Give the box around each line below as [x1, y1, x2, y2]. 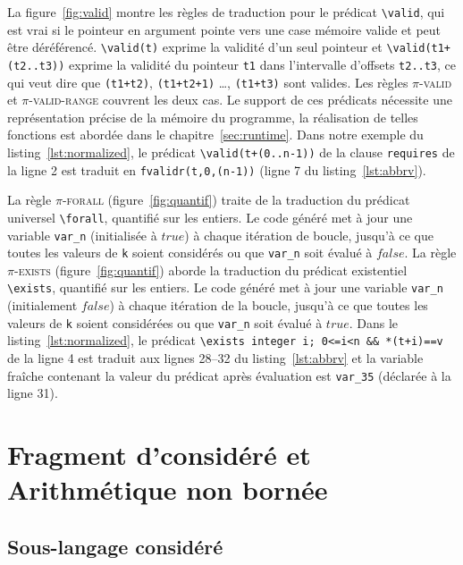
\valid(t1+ [386, 42, 451, 55]
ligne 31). [7, 384, 58, 402]
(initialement [7, 296, 78, 315]
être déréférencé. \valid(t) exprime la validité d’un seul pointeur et [7, 38, 383, 56]
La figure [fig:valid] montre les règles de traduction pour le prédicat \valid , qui [7, 3, 445, 21]
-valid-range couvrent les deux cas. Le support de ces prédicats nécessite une [29, 90, 452, 109]
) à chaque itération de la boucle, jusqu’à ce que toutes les [109, 296, 428, 315]
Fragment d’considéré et [7, 436, 311, 473]
